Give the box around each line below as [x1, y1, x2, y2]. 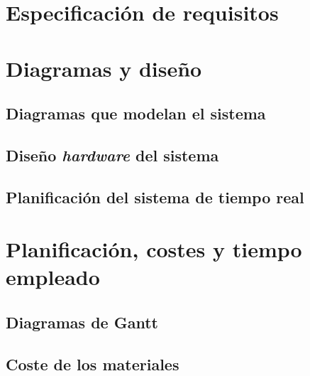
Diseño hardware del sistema [6, 144, 219, 166]
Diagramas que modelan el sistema [6, 102, 266, 124]
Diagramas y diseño [6, 53, 202, 82]
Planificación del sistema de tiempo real [6, 186, 304, 208]
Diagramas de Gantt [6, 311, 158, 333]
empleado [6, 262, 100, 291]
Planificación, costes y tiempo [6, 235, 302, 264]
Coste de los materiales [6, 353, 179, 375]
